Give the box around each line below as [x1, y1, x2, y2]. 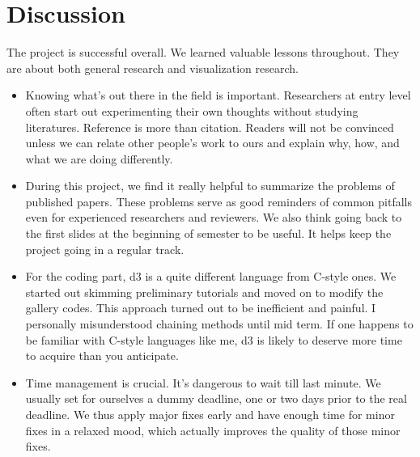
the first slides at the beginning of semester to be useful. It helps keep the [25, 225, 392, 242]
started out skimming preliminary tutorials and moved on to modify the [25, 283, 384, 300]
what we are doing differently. [25, 150, 173, 167]
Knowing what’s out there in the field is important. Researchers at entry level [25, 87, 411, 104]
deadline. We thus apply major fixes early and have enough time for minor [25, 406, 395, 422]
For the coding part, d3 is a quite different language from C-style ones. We [25, 268, 397, 285]
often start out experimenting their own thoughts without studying [25, 102, 358, 119]
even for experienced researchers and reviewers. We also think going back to [25, 209, 402, 226]
